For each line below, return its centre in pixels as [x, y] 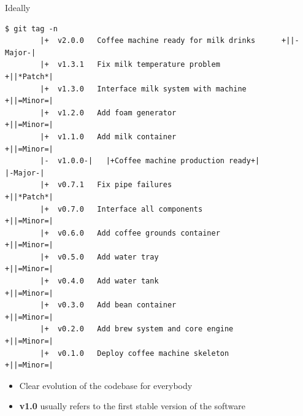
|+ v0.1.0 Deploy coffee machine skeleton [135, 353]
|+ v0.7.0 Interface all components [121, 209]
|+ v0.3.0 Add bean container [108, 305]
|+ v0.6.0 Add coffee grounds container [130, 233]
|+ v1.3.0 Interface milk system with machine [143, 89]
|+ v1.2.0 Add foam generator [108, 113]
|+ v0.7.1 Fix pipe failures [106, 185]
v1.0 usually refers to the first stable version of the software [132, 406]
